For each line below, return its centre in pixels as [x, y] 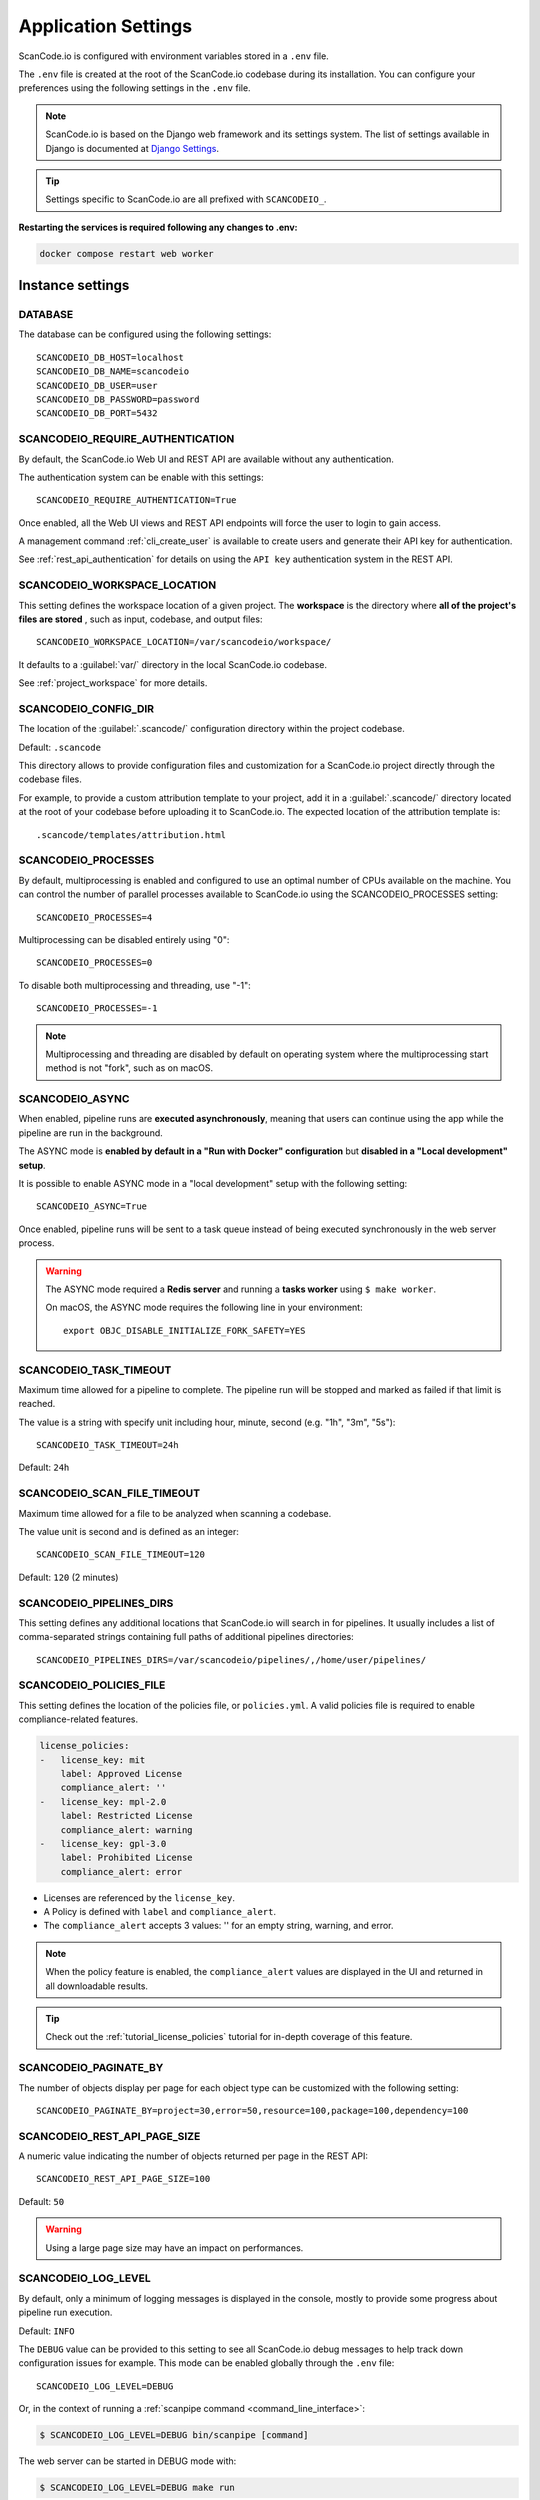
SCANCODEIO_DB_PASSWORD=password [118, 399]
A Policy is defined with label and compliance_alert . [160, 1912]
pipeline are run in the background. [91, 1132]
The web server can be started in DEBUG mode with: [127, 2461]
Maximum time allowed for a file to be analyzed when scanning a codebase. [175, 1513]
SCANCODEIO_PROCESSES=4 [94, 917]
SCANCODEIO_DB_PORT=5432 [97, 413]
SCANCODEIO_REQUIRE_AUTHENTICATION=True [136, 500]
